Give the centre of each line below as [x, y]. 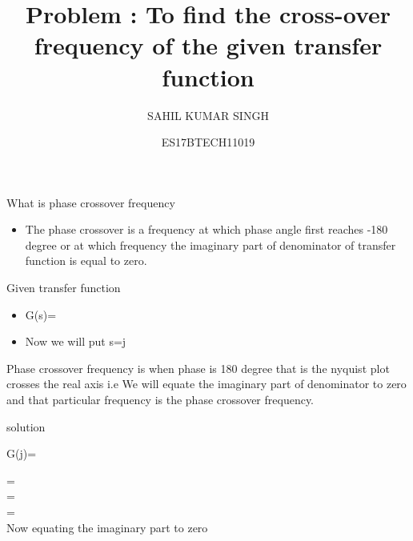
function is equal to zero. [86, 260]
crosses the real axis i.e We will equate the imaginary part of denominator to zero [206, 384]
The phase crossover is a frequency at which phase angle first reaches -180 [206, 229]
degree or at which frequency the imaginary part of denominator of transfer [211, 244]
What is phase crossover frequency [91, 202]
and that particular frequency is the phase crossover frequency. [160, 400]
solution [26, 426]
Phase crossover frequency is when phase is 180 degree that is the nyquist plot [198, 368]
